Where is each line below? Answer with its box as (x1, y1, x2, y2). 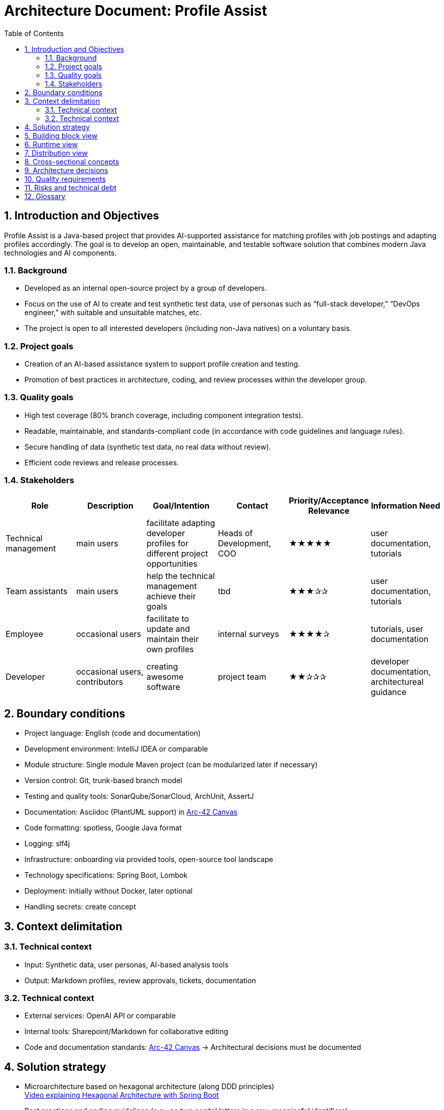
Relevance (308, 505, 350, 516)
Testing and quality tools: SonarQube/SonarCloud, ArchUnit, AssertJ (24, 792, 254, 801)
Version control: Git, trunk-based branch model (24, 776, 182, 785)
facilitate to (146, 613, 189, 624)
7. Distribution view (24, 148, 88, 157)
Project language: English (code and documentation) (24, 729, 201, 738)
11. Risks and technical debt (24, 183, 117, 192)
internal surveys (217, 628, 280, 639)
